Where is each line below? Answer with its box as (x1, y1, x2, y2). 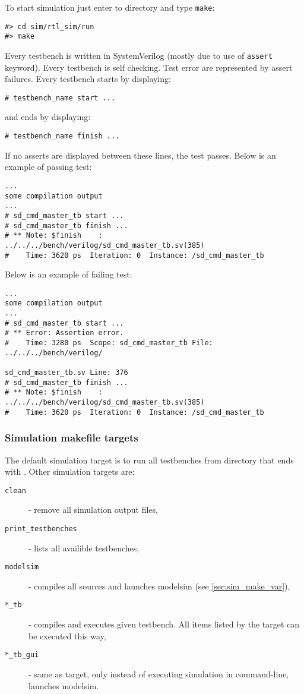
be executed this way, (28, 629, 106, 642)
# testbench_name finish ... (5, 132, 120, 141)
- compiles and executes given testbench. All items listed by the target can (28, 618, 300, 630)
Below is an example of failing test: (5, 268, 132, 280)
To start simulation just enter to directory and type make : (5, 1, 215, 13)
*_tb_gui (5, 651, 39, 660)
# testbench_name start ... (5, 93, 116, 102)
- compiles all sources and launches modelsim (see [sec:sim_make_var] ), (28, 579, 290, 592)
